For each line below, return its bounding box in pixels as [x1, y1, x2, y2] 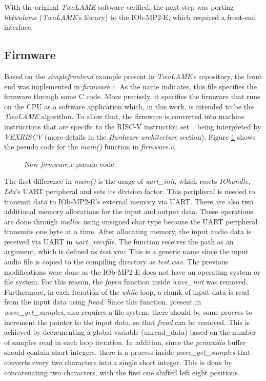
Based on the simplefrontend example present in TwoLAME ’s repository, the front [4, 70, 262, 81]
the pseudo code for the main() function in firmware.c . [4, 141, 176, 152]
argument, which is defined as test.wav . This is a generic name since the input [4, 246, 249, 257]
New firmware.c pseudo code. [25, 158, 116, 169]
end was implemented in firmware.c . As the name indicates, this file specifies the [4, 81, 257, 91]
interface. [4, 22, 33, 32]
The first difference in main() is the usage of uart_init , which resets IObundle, [4, 176, 251, 186]
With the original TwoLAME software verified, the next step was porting [4, 2, 234, 12]
